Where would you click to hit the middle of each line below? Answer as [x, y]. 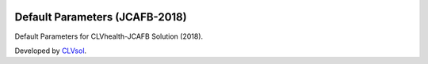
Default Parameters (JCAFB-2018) [101, 17]
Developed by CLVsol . [51, 51]
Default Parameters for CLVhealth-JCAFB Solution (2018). [109, 36]
